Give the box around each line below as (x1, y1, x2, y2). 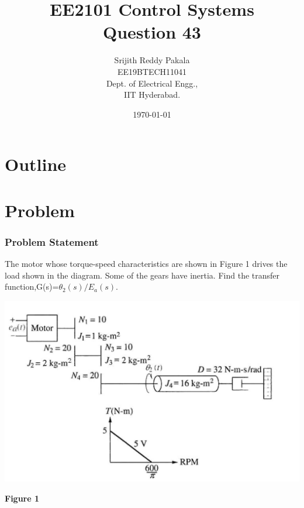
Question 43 (103, 20, 201, 44)
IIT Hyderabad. (123, 88, 181, 101)
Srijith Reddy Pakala (114, 54, 190, 66)
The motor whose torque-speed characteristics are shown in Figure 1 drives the (5, 258, 288, 270)
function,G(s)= (5, 280, 59, 293)
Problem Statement (5, 234, 99, 249)
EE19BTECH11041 (117, 65, 187, 77)
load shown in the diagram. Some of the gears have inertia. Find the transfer (5, 269, 280, 281)
